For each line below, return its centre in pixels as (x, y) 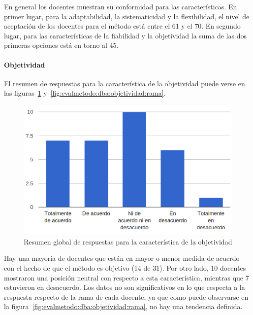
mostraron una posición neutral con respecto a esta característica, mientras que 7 (126, 277)
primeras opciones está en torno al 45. (61, 45)
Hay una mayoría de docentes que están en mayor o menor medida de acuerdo (122, 258)
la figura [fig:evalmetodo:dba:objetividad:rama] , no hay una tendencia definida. (123, 306)
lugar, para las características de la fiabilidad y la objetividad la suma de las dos (125, 35)
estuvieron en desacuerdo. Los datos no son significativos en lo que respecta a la (125, 287)
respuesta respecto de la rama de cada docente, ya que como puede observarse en (126, 297)
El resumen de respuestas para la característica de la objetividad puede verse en (125, 83)
